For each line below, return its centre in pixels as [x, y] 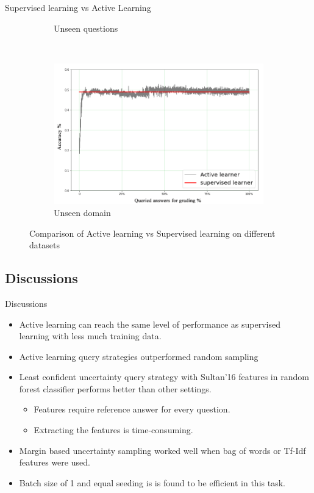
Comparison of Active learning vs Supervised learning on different [152, 233]
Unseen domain [82, 212]
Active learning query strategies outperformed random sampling [139, 356]
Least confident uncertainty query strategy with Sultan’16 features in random [164, 377]
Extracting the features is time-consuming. [113, 430]
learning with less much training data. [90, 336]
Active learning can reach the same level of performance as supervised [150, 324]
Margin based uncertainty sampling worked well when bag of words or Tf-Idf [162, 450]
